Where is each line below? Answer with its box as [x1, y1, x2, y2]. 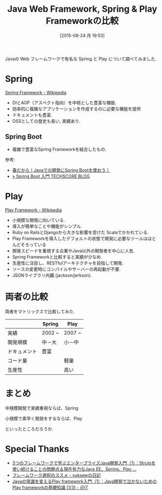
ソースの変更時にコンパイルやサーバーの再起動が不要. [12, 266, 121, 272]
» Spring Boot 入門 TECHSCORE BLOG [12, 173, 90, 179]
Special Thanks [5, 443, 69, 454]
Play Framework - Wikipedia [5, 207, 62, 213]
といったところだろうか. [5, 426, 54, 432]
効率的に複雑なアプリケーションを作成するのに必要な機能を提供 [12, 105, 141, 111]
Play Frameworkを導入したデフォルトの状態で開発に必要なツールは [12, 235, 148, 241]
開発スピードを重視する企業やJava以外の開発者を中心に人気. [12, 248, 135, 254]
